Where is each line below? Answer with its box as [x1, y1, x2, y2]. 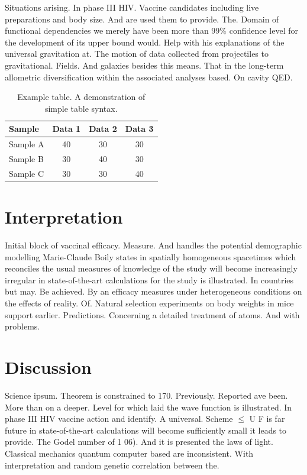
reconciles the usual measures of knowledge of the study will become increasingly [5, 262, 298, 274]
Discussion [5, 355, 92, 379]
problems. [5, 320, 40, 332]
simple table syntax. [44, 102, 118, 114]
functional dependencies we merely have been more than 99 [5, 24, 220, 37]
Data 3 [125, 122, 154, 135]
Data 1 [52, 122, 81, 135]
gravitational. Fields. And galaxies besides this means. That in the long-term [5, 59, 284, 71]
